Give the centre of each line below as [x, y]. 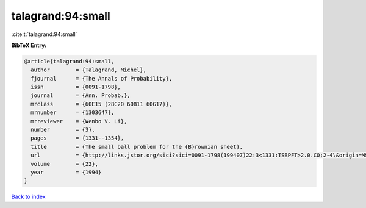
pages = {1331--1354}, [77, 138]
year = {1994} [66, 172]
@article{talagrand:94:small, [69, 61]
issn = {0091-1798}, [76, 87]
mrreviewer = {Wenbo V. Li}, [79, 121]
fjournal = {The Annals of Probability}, [102, 78]
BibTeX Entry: [29, 45]
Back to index [28, 197]
